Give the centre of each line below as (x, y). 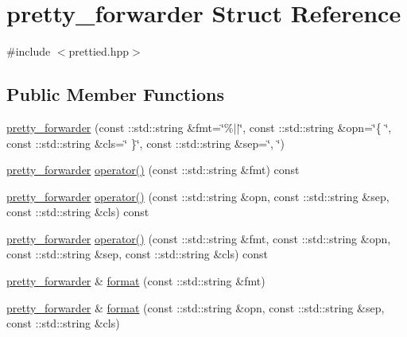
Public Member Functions (115, 94)
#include (29, 51)
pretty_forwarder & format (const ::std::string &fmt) (136, 281)
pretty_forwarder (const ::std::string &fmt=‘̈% (120, 127)
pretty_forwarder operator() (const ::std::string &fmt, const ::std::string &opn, (199, 238)
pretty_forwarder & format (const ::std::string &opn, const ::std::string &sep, (196, 307)
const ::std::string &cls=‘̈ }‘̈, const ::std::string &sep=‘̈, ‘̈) (145, 143)
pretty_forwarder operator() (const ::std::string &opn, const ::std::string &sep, (198, 196)
